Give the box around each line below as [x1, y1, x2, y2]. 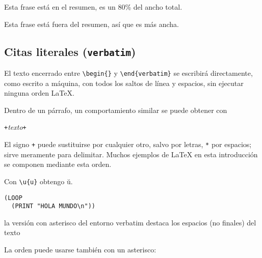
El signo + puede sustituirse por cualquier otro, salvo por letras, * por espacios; [4, 139, 252, 150]
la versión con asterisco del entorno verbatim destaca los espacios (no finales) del [4, 217, 256, 227]
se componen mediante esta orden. [4, 159, 112, 169]
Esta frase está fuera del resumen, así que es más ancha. [4, 18, 179, 29]
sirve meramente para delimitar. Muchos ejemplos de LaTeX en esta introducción [4, 149, 258, 159]
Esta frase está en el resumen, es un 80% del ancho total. [4, 2, 182, 12]
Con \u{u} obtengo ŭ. [4, 176, 73, 186]
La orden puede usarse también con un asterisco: [4, 244, 156, 255]
